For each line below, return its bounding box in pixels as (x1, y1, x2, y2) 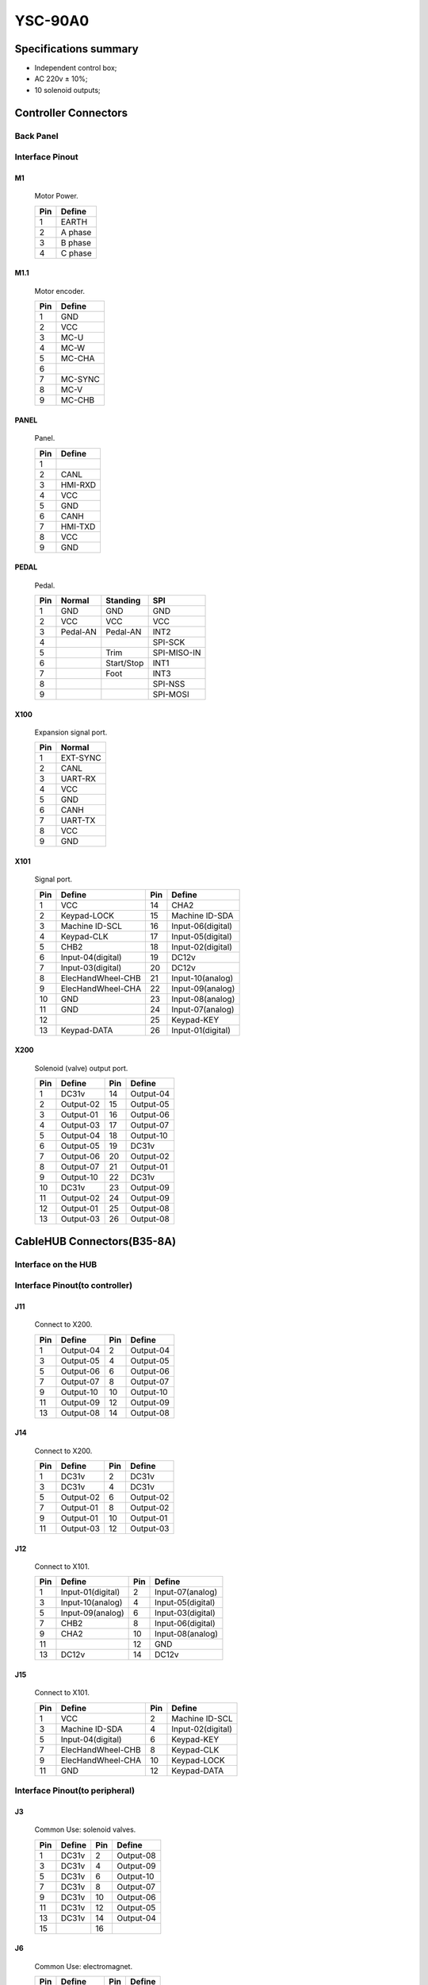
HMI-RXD (60, 479, 97, 490)
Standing (105, 595, 141, 606)
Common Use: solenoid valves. (34, 1825, 136, 1834)
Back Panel (14, 130, 59, 141)
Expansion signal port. (34, 727, 108, 737)
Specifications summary (14, 42, 139, 56)
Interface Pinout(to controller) (14, 1280, 133, 1291)
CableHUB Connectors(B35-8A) (14, 1235, 177, 1248)
